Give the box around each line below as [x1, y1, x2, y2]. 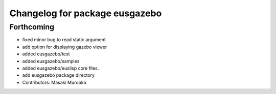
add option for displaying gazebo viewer [22, 44, 107, 50]
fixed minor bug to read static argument [22, 37, 106, 43]
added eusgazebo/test [22, 51, 70, 57]
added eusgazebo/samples [22, 58, 80, 64]
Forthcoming [9, 22, 55, 32]
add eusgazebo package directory [22, 72, 95, 78]
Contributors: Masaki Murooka [22, 79, 86, 85]
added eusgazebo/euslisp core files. [22, 65, 99, 71]
